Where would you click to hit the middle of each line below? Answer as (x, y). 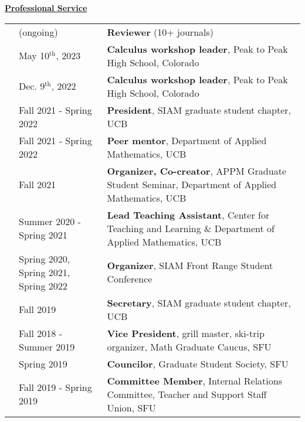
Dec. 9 (32, 86)
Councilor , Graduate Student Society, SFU (198, 363)
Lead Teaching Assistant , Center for (188, 215)
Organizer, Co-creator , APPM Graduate (196, 171)
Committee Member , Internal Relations (194, 380)
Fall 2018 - (41, 333)
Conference (130, 279)
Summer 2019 (47, 346)
